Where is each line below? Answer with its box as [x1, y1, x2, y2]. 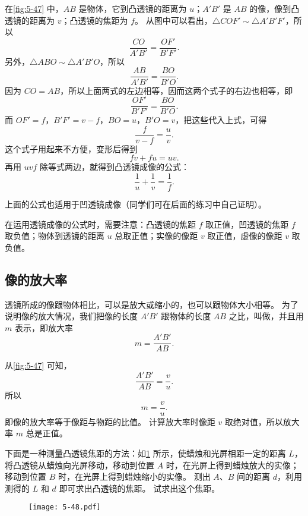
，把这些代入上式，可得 [175, 114, 267, 126]
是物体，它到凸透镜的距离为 [78, 2, 187, 14]
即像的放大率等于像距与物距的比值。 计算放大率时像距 [5, 415, 215, 427]
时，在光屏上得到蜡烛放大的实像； [166, 458, 299, 471]
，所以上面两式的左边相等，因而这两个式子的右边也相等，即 [60, 84, 293, 96]
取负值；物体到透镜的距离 [5, 229, 104, 242]
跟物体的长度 [161, 310, 211, 322]
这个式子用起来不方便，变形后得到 [5, 142, 138, 155]
